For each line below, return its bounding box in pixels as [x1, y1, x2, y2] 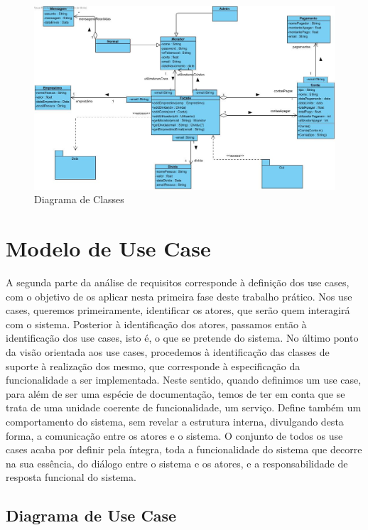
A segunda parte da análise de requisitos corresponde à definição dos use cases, [6, 275, 350, 290]
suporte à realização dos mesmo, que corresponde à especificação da [6, 358, 301, 373]
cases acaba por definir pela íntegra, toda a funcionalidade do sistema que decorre [6, 442, 362, 457]
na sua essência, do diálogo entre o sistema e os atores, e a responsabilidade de [6, 455, 348, 470]
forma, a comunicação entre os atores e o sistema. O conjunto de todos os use [6, 428, 343, 443]
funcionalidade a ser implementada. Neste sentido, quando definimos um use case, [6, 372, 362, 387]
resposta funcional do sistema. [6, 470, 136, 485]
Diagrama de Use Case [6, 504, 177, 526]
